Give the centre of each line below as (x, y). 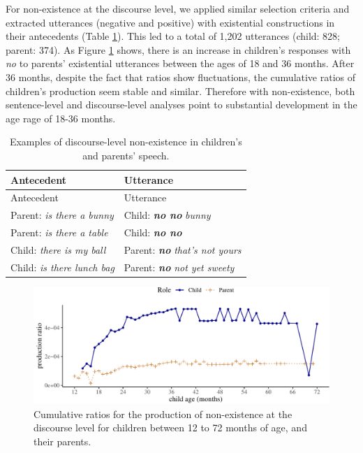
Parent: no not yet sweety (179, 267)
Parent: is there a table (59, 232)
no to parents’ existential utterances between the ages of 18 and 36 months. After (180, 63)
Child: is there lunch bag (62, 267)
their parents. (62, 441)
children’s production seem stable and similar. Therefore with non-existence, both (180, 91)
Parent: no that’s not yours (183, 249)
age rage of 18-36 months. (61, 118)
